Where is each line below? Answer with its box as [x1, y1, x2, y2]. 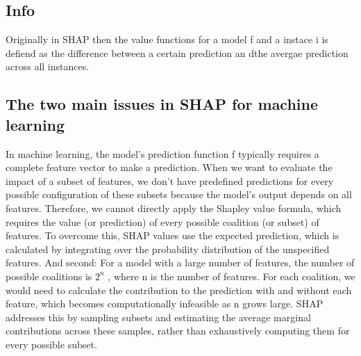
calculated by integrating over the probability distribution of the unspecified [6, 241, 330, 256]
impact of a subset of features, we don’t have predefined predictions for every [6, 173, 334, 188]
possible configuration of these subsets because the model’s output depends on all [6, 187, 352, 202]
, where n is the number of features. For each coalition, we [108, 268, 355, 283]
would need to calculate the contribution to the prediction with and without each [6, 282, 352, 297]
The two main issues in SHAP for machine [6, 93, 319, 115]
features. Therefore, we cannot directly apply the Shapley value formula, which [6, 200, 342, 215]
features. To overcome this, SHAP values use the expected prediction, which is [6, 228, 339, 243]
